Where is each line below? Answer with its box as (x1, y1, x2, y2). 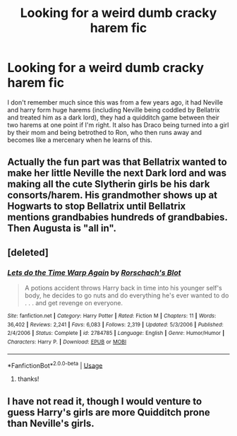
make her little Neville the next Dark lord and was (7, 167, 227, 179)
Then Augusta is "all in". (7, 223, 117, 235)
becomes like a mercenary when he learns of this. (7, 136, 153, 144)
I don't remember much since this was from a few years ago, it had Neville (7, 98, 224, 107)
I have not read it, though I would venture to (7, 395, 202, 407)
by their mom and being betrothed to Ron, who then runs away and (7, 128, 202, 136)
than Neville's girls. (7, 417, 95, 429)
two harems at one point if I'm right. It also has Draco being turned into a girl (7, 120, 229, 129)
